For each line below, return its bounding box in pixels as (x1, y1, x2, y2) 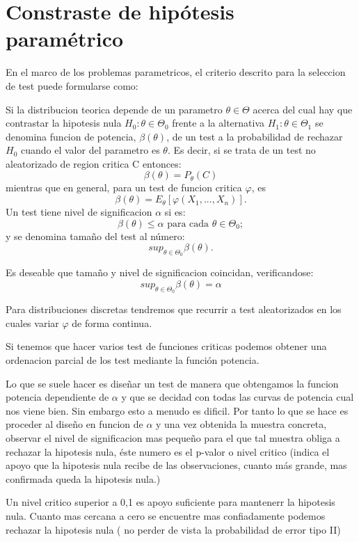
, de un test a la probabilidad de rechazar (166, 129, 343, 143)
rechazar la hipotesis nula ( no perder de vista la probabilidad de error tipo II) (6, 522, 341, 536)
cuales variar (6, 315, 59, 330)
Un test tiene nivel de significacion (6, 205, 152, 219)
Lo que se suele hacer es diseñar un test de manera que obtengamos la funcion (6, 376, 339, 390)
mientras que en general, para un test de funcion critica (6, 180, 242, 195)
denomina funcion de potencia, (6, 129, 136, 143)
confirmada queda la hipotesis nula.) (6, 471, 161, 486)
